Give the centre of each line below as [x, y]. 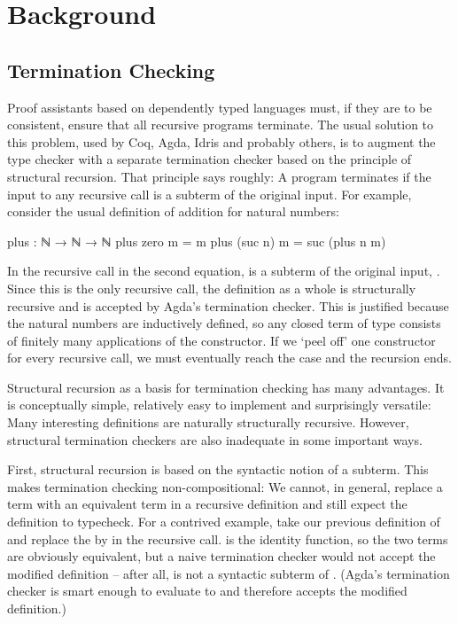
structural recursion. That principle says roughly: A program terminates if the [219, 176]
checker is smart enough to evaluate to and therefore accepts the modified [207, 591]
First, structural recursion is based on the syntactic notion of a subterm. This [218, 469]
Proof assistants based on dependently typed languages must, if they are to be [220, 107]
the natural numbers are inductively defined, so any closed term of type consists [224, 323]
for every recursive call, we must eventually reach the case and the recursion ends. [229, 358]
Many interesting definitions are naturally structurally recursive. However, [208, 422]
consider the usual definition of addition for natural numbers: [173, 211]
